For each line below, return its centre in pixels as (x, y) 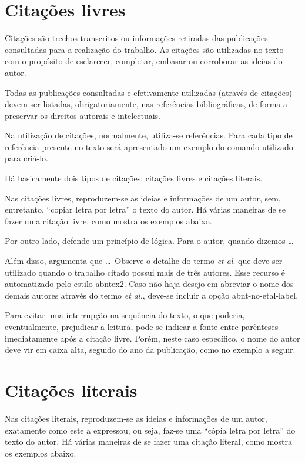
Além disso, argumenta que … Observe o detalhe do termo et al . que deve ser (144, 261)
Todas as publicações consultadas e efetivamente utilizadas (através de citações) (149, 92)
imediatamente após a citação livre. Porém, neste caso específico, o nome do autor (152, 338)
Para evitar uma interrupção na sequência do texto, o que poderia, (125, 315)
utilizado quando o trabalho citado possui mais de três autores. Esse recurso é (145, 272)
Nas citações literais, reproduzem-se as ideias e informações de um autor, (136, 418)
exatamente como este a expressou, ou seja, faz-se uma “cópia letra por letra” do (150, 430)
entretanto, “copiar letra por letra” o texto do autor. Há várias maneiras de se (145, 209)
